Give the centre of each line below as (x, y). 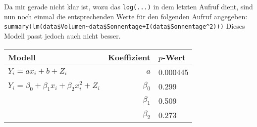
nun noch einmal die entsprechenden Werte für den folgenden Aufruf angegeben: (126, 16)
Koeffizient (129, 57)
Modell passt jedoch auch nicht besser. (62, 35)
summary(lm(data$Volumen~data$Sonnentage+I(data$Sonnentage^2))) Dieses (125, 26)
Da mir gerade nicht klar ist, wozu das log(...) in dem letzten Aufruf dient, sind (128, 6)
